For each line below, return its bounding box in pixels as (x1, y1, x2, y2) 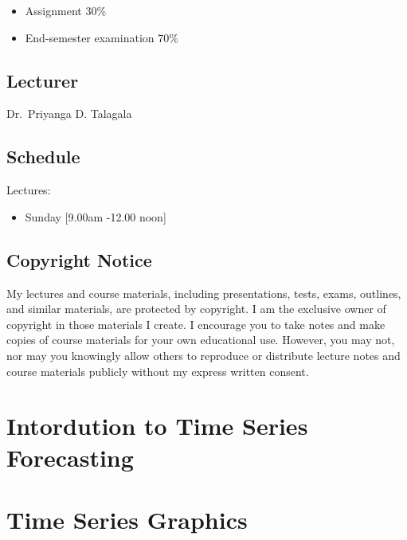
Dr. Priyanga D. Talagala (6, 105, 132, 122)
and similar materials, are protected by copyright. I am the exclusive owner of (6, 300, 386, 317)
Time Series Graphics (6, 503, 248, 535)
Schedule (6, 144, 80, 169)
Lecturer (6, 68, 79, 92)
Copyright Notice (6, 247, 152, 272)
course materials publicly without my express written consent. (6, 362, 309, 379)
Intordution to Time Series (6, 409, 308, 442)
